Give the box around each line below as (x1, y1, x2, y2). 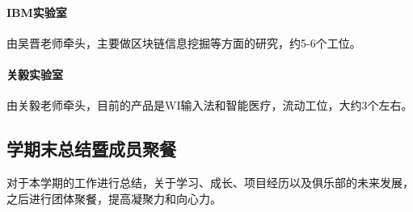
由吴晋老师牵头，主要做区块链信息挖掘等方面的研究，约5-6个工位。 (6, 34, 361, 51)
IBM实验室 (6, 3, 67, 20)
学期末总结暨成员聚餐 (6, 136, 176, 161)
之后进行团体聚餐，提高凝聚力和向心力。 (6, 189, 221, 206)
